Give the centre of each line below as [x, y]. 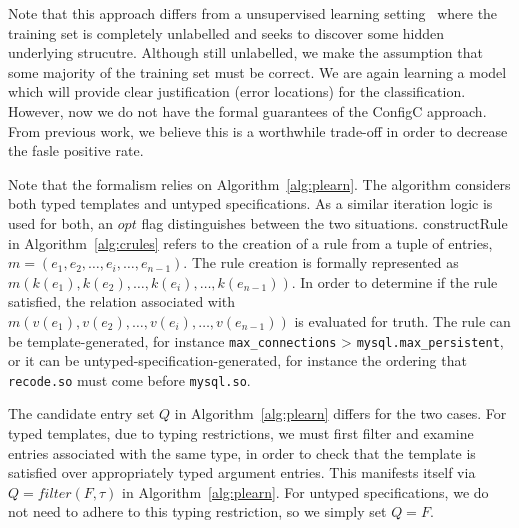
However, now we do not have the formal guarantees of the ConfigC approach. [247, 110]
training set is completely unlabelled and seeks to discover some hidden [226, 32]
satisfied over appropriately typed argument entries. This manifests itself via [242, 472]
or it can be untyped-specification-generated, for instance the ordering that [237, 360]
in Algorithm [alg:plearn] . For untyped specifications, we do [305, 491]
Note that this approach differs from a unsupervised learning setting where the [253, 13]
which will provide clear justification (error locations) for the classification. [237, 91]
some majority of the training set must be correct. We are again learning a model [257, 71]
